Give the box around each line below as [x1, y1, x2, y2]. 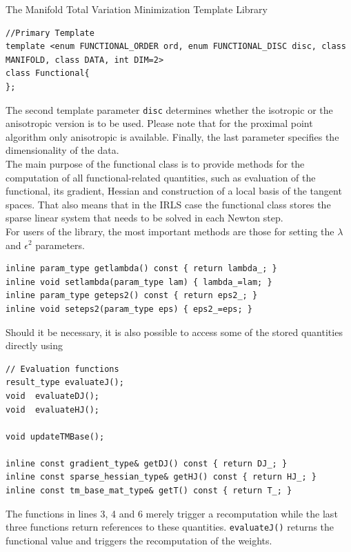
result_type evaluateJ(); [6, 377, 124, 388]
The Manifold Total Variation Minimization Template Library [6, 2, 268, 16]
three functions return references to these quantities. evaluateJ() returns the [6, 520, 334, 534]
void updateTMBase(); [6, 431, 105, 442]
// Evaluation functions [6, 364, 119, 374]
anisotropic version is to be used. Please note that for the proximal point [6, 116, 313, 130]
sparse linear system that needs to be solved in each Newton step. [6, 210, 283, 225]
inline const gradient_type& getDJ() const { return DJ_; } [6, 458, 288, 469]
